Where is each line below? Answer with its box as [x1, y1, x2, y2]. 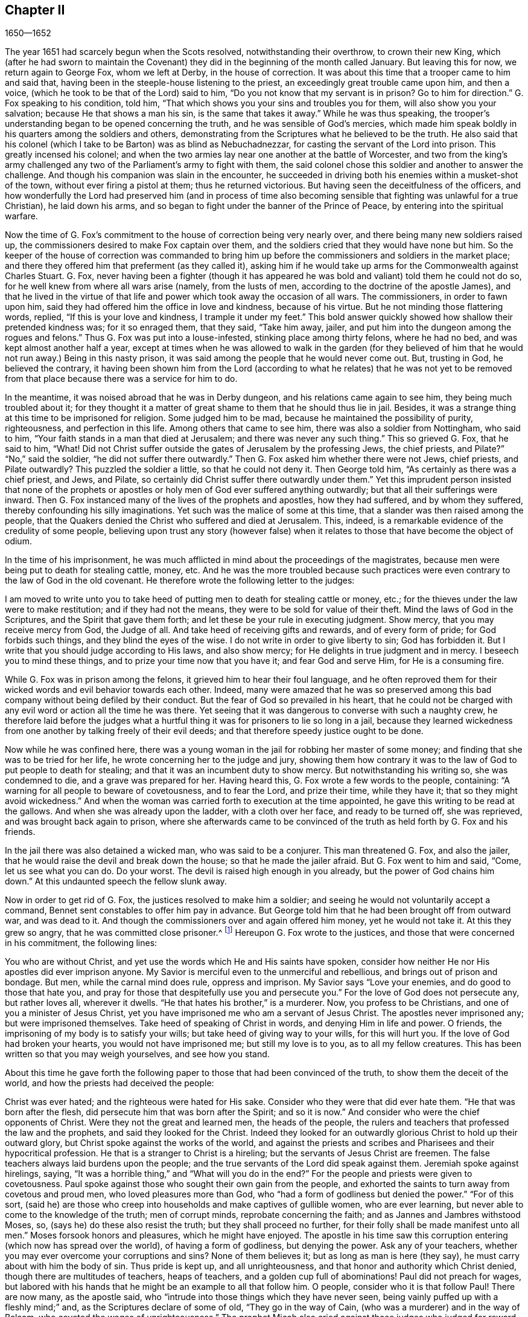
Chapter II [5, 2, 65, 18]
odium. [5, 536, 32, 547]
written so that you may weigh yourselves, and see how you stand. [5, 1049, 270, 1060]
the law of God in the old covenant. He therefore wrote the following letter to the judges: [5, 575, 355, 586]
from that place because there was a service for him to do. [5, 373, 238, 384]
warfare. [5, 211, 38, 222]
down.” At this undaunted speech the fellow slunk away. [5, 876, 227, 887]
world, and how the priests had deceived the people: [5, 1078, 214, 1089]
